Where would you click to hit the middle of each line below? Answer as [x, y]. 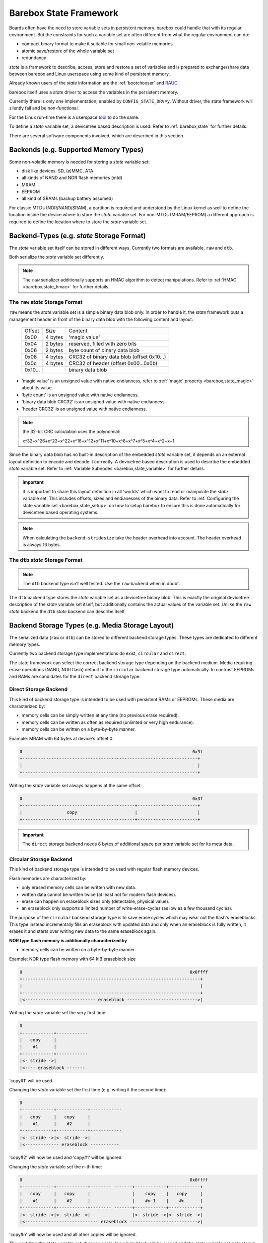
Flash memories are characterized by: [48, 878]
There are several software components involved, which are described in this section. [97, 135]
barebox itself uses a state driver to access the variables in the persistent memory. [94, 92]
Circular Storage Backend [41, 859]
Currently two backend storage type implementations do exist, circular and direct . [98, 653]
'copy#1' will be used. [31, 1080]
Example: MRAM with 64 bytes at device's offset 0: [62, 738]
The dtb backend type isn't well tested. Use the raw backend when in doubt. [101, 584]
